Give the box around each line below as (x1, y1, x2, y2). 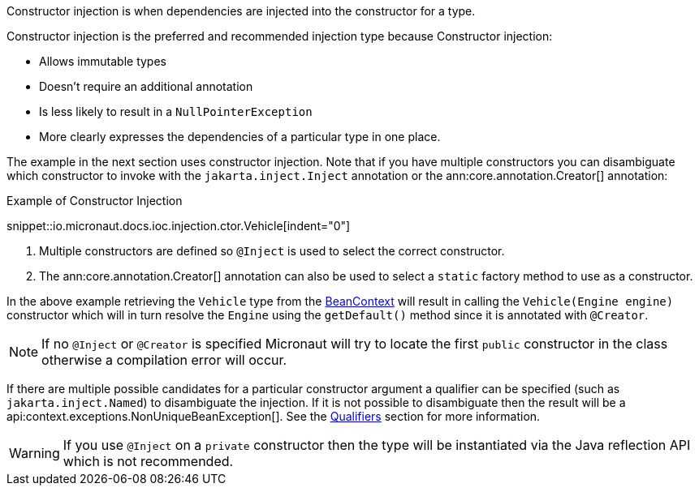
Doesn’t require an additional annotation (39, 79, 253, 93)
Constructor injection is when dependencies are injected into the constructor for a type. (6, 4, 476, 18)
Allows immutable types (39, 54, 166, 68)
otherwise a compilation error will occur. (41, 352, 287, 368)
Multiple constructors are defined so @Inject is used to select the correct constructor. (39, 244, 505, 258)
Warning (9, 445, 60, 461)
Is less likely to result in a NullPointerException (39, 105, 313, 118)
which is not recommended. (63, 453, 234, 469)
